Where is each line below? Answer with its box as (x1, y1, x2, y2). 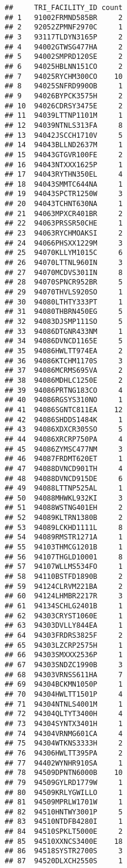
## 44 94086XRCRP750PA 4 (5, 435, 123, 443)
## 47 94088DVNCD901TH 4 (5, 464, 123, 473)
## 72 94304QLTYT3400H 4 (5, 710, 123, 718)
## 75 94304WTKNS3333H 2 (5, 739, 123, 748)
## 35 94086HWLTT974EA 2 (5, 346, 123, 355)
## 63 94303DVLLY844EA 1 (5, 621, 123, 630)
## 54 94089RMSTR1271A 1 (5, 533, 123, 542)
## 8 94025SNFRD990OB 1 (5, 82, 123, 91)
